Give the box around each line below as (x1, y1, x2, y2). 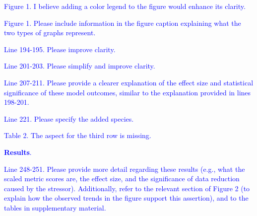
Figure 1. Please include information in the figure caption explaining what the (4, 17, 241, 28)
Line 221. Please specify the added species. (4, 113, 134, 124)
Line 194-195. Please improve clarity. (4, 44, 116, 54)
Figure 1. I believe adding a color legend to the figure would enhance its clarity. (4, 1, 246, 11)
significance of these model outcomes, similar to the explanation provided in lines (4, 87, 251, 97)
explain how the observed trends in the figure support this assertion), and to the (4, 193, 249, 203)
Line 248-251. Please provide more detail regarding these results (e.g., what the (4, 163, 245, 174)
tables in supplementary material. (4, 202, 106, 213)
